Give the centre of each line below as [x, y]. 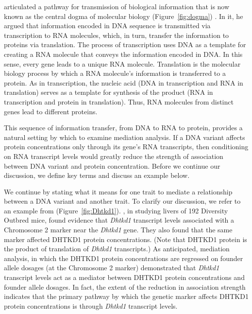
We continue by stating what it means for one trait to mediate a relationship [118, 191]
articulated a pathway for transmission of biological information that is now [117, 6]
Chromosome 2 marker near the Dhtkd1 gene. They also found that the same [118, 230]
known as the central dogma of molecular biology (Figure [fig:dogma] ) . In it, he [124, 16]
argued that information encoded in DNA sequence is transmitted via [107, 26]
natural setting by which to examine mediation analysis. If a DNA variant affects [125, 137]
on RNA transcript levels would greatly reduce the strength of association [114, 156]
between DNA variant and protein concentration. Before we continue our [112, 166]
